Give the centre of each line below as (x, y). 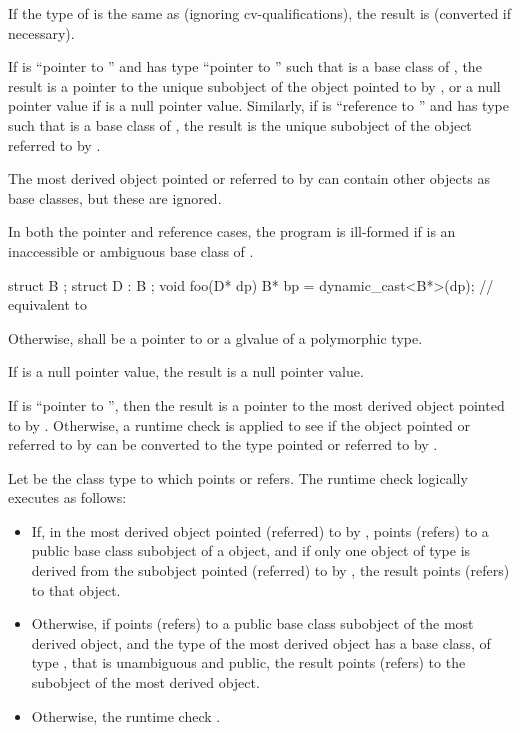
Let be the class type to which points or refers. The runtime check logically (238, 477)
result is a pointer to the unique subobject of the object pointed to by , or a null (254, 85)
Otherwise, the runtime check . (126, 715)
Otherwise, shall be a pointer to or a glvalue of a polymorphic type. (215, 337)
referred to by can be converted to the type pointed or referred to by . (223, 444)
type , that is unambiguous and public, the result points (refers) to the (248, 662)
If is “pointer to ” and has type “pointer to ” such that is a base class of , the (245, 66)
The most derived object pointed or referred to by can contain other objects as (249, 178)
